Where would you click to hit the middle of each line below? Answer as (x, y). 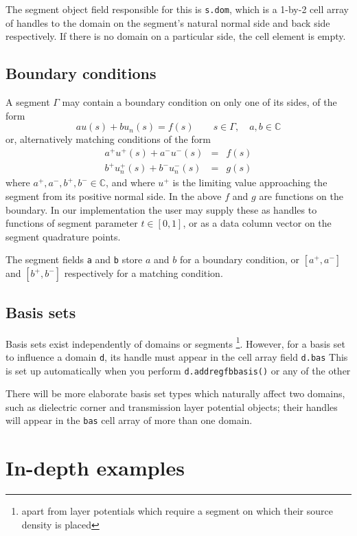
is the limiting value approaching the (250, 182)
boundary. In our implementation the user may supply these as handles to (161, 209)
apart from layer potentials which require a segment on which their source (177, 511)
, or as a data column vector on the (257, 223)
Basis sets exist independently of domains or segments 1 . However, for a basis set (175, 342)
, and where (130, 182)
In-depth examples (95, 468)
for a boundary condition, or (239, 259)
